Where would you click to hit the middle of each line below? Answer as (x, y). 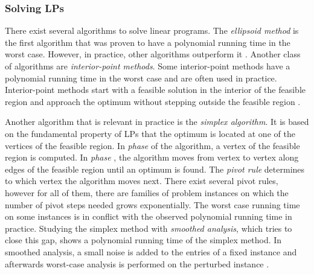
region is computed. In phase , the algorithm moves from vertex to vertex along (152, 157)
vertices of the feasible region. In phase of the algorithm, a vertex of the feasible (152, 145)
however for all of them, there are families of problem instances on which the (147, 192)
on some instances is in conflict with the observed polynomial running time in (149, 216)
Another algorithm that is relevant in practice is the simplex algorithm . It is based (157, 122)
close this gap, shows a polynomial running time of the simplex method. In (143, 240)
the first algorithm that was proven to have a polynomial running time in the (148, 42)
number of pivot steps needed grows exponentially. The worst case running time (152, 204)
